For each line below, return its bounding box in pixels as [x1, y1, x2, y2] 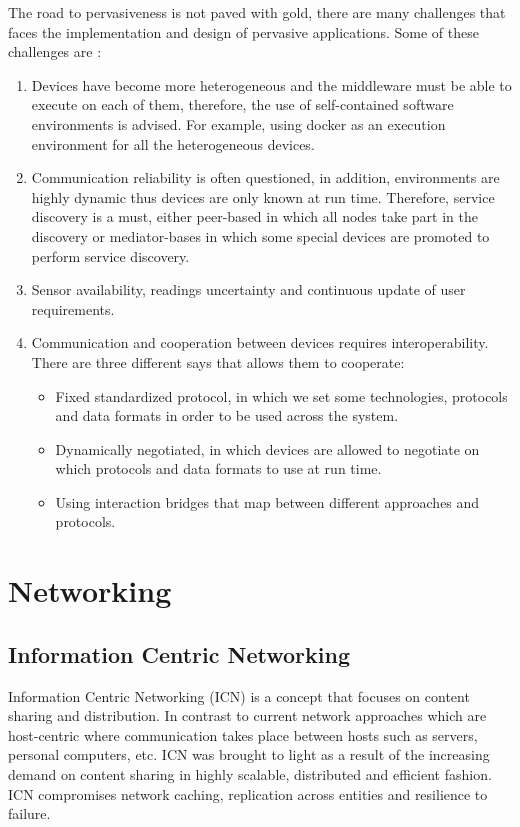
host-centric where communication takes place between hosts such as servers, [8, 724, 478, 745]
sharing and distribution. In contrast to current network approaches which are [8, 705, 487, 726]
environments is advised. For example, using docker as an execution [31, 113, 446, 134]
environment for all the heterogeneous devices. [31, 133, 315, 154]
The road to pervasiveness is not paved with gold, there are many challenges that [8, 2, 506, 22]
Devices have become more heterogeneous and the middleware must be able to [31, 74, 512, 95]
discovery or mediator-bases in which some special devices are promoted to [31, 225, 490, 246]
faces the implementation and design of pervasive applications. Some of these [8, 21, 479, 42]
